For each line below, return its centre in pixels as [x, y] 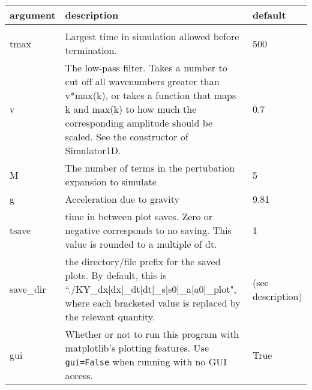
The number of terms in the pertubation [150, 168]
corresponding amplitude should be [139, 123]
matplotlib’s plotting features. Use [137, 348]
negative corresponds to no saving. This [148, 230]
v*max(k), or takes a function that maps [151, 95]
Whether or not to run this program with [152, 334]
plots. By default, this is [116, 275]
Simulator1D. [93, 150]
